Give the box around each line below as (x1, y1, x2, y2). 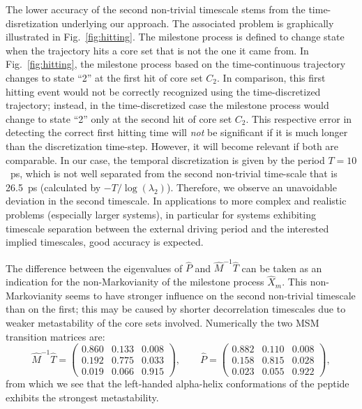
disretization (6, 15, 59, 30)
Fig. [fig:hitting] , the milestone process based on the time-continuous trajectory (6, 57, 346, 71)
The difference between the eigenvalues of (6, 260, 183, 275)
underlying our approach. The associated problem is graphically (61, 15, 334, 30)
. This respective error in (246, 111, 352, 126)
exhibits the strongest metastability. (6, 389, 159, 404)
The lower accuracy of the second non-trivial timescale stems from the (6, 2, 306, 16)
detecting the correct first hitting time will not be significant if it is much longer (6, 125, 348, 140)
